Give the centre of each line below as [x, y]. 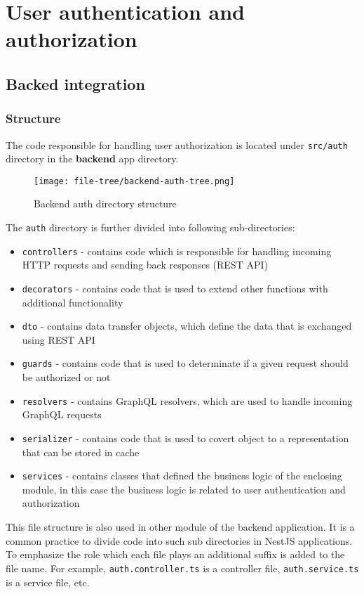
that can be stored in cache [81, 452]
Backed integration [75, 83]
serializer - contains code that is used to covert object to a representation [186, 438]
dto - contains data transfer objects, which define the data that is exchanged [187, 326]
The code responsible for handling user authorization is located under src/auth [177, 144]
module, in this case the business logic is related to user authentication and [184, 489]
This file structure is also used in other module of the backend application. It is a [180, 527]
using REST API [59, 339]
